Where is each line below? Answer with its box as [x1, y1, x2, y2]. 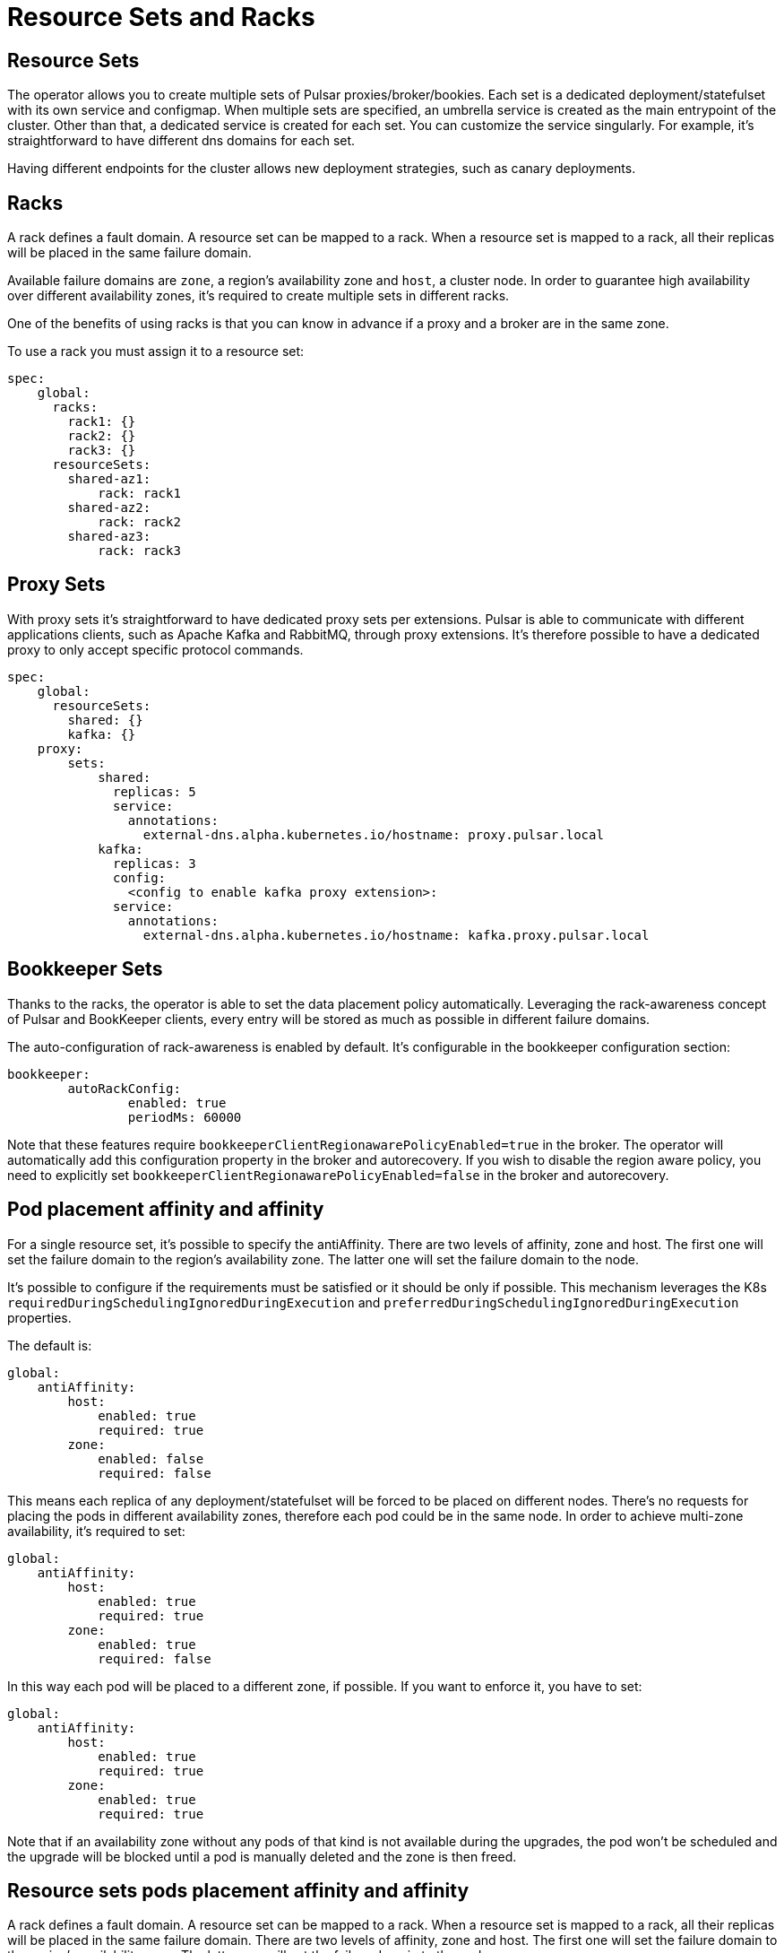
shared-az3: [67, 529, 151, 544]
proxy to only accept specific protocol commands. [7, 641, 304, 657]
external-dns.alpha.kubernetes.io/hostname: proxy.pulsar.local [142, 827, 604, 842]
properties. [7, 1309, 72, 1325]
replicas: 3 [113, 855, 196, 871]
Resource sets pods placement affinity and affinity [7, 1879, 470, 1902]
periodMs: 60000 [127, 1109, 242, 1124]
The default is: [7, 1337, 92, 1353]
